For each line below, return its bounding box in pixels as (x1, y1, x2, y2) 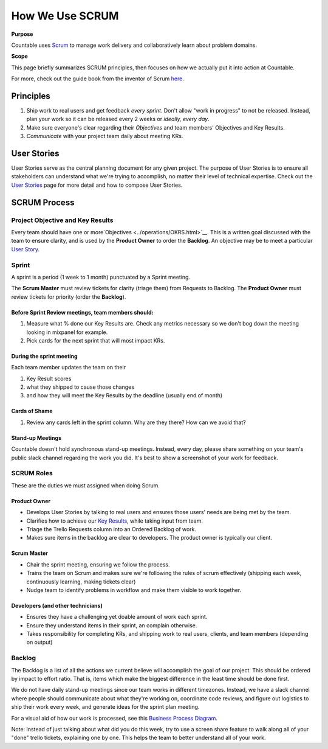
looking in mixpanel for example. (26, 329, 108, 336)
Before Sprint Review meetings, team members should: (11, 308, 154, 316)
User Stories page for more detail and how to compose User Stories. (11, 181, 183, 189)
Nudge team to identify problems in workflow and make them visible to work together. (26, 586, 242, 593)
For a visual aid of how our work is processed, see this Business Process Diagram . (11, 714, 218, 722)
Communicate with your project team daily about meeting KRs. (26, 133, 183, 140)
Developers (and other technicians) (11, 602, 103, 609)
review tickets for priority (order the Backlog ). (11, 293, 126, 301)
